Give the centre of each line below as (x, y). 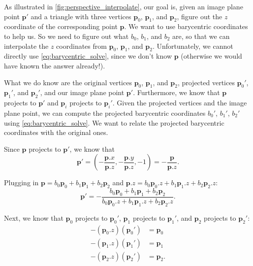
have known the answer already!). (55, 65)
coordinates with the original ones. (56, 132)
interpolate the (26, 46)
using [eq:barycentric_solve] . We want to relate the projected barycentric (114, 122)
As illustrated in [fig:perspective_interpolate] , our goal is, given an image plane (124, 6)
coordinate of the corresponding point (61, 26)
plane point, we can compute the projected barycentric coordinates (105, 113)
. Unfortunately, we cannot (193, 46)
